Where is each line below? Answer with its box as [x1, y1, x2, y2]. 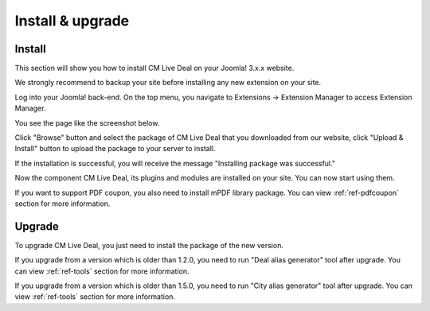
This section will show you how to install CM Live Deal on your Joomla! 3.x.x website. [14, 64, 295, 73]
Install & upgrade [14, 12, 130, 29]
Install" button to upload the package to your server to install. [14, 144, 216, 154]
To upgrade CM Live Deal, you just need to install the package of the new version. [14, 240, 284, 250]
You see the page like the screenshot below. [14, 118, 160, 127]
